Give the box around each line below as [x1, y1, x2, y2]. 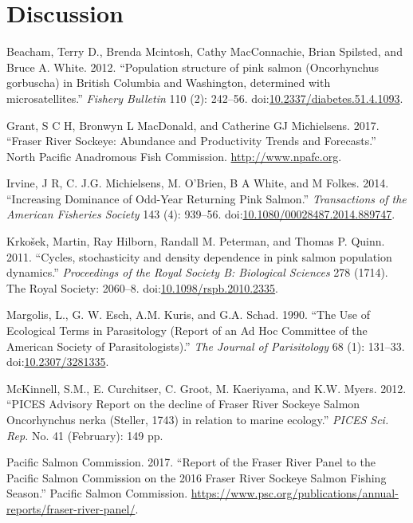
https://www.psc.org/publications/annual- [191, 485, 399, 501]
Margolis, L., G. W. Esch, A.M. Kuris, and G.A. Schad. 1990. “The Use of [6, 306, 370, 323]
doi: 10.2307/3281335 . [6, 353, 109, 370]
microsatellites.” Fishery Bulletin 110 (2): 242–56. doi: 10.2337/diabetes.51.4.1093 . [6, 89, 403, 106]
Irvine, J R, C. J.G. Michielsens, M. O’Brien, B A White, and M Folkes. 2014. [6, 175, 389, 191]
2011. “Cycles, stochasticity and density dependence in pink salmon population [6, 248, 392, 265]
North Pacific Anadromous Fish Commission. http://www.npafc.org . [6, 147, 342, 164]
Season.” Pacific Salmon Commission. [6, 485, 188, 501]
